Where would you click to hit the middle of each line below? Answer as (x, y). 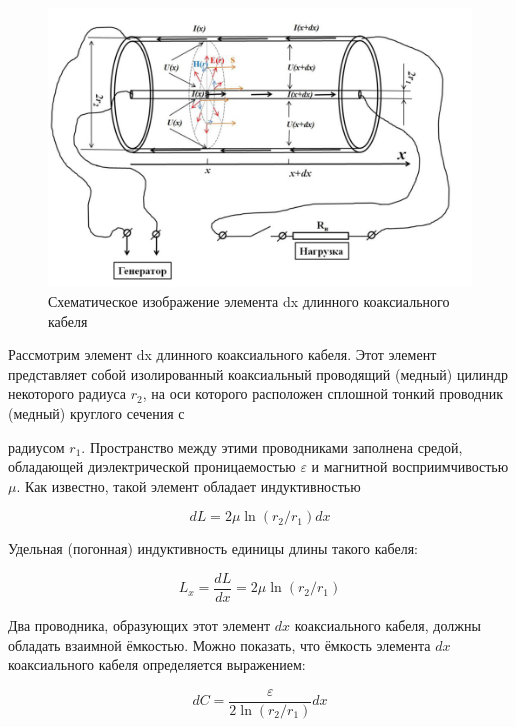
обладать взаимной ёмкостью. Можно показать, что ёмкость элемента (219, 644)
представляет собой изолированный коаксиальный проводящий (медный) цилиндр (258, 373)
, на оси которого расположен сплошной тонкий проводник (322, 393)
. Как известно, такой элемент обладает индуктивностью (188, 485)
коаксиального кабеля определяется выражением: (157, 664)
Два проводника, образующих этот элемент (139, 625)
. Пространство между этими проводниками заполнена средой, (272, 446)
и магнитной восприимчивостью (410, 466)
